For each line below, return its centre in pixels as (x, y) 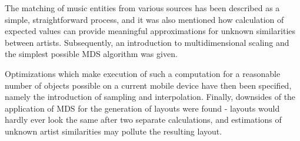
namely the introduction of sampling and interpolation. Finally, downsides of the (150, 97)
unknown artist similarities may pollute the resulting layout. (114, 131)
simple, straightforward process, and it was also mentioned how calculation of (144, 19)
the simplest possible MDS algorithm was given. (91, 54)
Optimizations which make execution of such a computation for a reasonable (143, 73)
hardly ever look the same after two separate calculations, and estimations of (143, 120)
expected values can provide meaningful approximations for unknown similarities (150, 31)
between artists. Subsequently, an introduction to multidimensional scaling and (147, 42)
